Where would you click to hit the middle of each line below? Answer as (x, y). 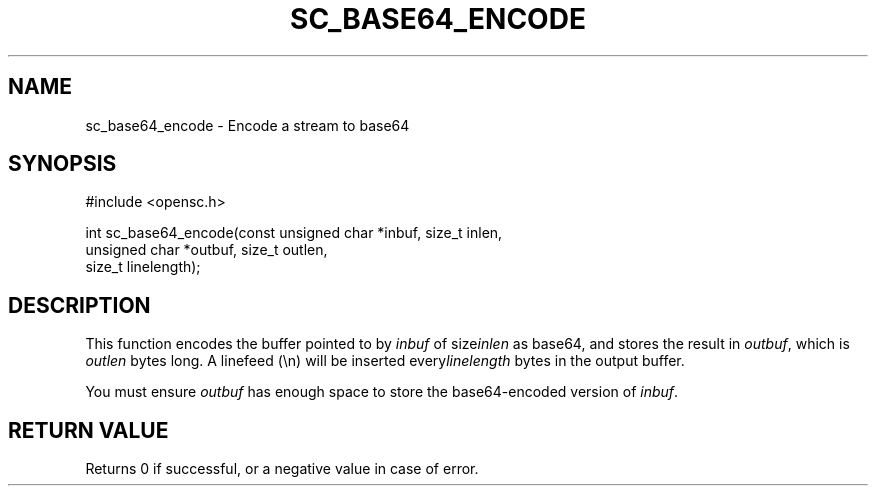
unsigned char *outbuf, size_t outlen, (206, 250)
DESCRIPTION (79, 305)
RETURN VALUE (88, 430)
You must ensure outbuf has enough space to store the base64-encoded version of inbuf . (382, 392)
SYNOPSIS (62, 164)
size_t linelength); (143, 267)
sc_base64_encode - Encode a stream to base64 (247, 125)
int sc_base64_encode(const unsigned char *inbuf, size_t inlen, (294, 233)
